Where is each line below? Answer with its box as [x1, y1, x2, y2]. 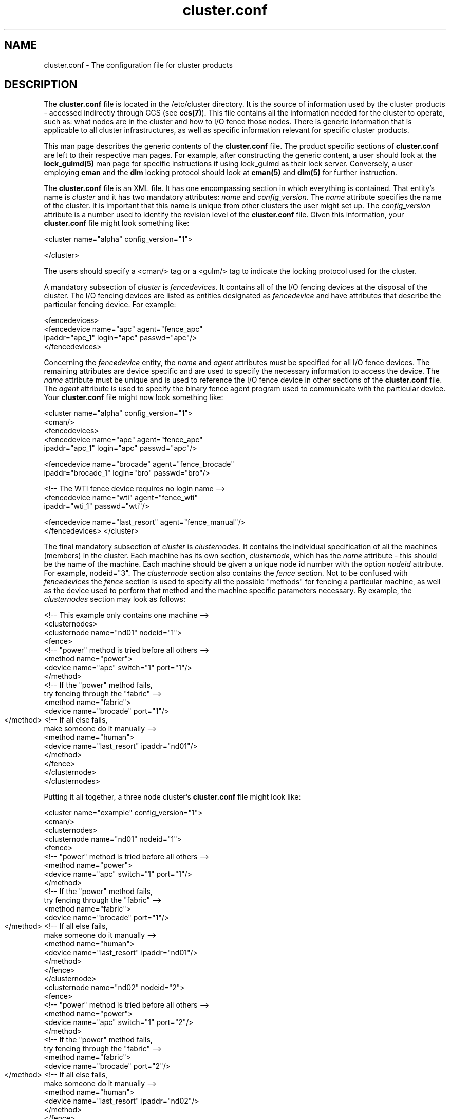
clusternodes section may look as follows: [44, 595, 185, 604]
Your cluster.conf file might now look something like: [44, 393, 223, 402]
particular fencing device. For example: [44, 300, 176, 309]
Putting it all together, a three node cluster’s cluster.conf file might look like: [44, 792, 301, 802]
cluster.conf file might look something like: [44, 219, 190, 228]
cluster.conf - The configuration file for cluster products [44, 60, 233, 69]
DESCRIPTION [4, 78, 78, 91]
